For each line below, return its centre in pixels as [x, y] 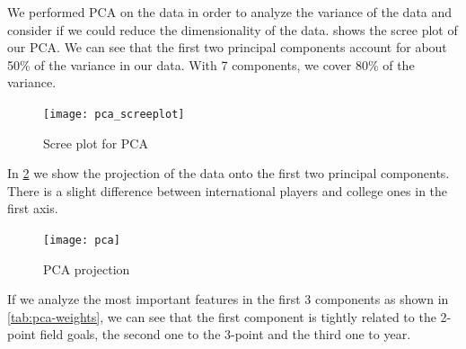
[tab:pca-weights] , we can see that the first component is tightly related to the [222, 316]
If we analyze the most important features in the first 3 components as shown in [228, 299]
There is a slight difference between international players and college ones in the [228, 190]
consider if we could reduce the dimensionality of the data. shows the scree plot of [233, 29]
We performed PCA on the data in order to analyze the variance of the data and [230, 12]
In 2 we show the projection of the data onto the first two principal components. [229, 173]
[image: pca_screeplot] [114, 114]
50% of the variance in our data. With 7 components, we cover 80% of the [211, 64]
